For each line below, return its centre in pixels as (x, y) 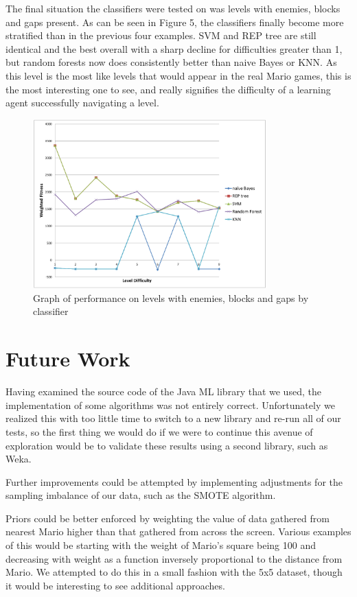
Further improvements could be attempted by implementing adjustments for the (174, 481)
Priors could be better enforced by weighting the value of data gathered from (168, 518)
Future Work (68, 359)
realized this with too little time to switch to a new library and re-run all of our (173, 418)
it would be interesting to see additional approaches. (115, 585)
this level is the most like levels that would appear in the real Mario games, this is (178, 75)
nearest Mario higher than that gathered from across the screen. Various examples (178, 531)
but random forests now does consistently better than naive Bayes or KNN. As (171, 62)
